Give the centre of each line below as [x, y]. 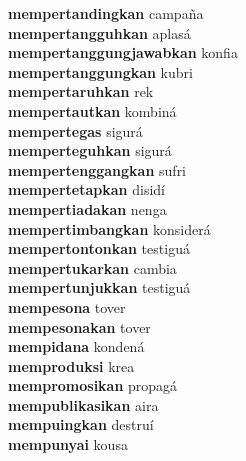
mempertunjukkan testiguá [99, 287]
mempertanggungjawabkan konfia [123, 52]
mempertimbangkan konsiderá [109, 228]
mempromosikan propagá [93, 385]
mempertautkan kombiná [92, 110]
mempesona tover [67, 306]
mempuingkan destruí [81, 424]
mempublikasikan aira [83, 404]
